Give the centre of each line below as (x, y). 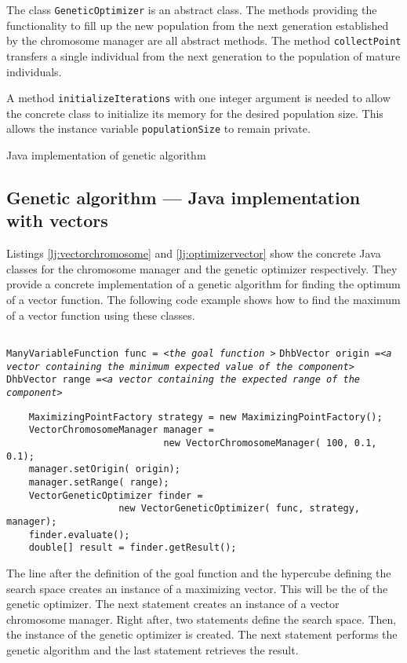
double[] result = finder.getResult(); (133, 548)
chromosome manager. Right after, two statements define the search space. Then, (202, 619)
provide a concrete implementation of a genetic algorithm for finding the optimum (203, 284)
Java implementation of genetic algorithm (106, 155)
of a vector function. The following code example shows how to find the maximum (203, 299)
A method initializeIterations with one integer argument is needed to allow (198, 98)
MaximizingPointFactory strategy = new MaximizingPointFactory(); (205, 417)
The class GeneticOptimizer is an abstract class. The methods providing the (192, 9)
